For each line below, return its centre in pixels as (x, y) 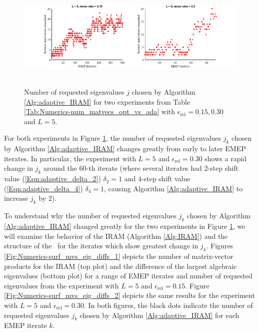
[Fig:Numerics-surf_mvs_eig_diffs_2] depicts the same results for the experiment (129, 295)
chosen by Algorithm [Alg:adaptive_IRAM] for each (159, 315)
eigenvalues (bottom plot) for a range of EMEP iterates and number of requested (128, 276)
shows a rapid (226, 158)
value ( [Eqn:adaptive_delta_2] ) (52, 179)
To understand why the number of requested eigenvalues (90, 216)
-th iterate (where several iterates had (144, 168)
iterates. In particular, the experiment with (70, 158)
